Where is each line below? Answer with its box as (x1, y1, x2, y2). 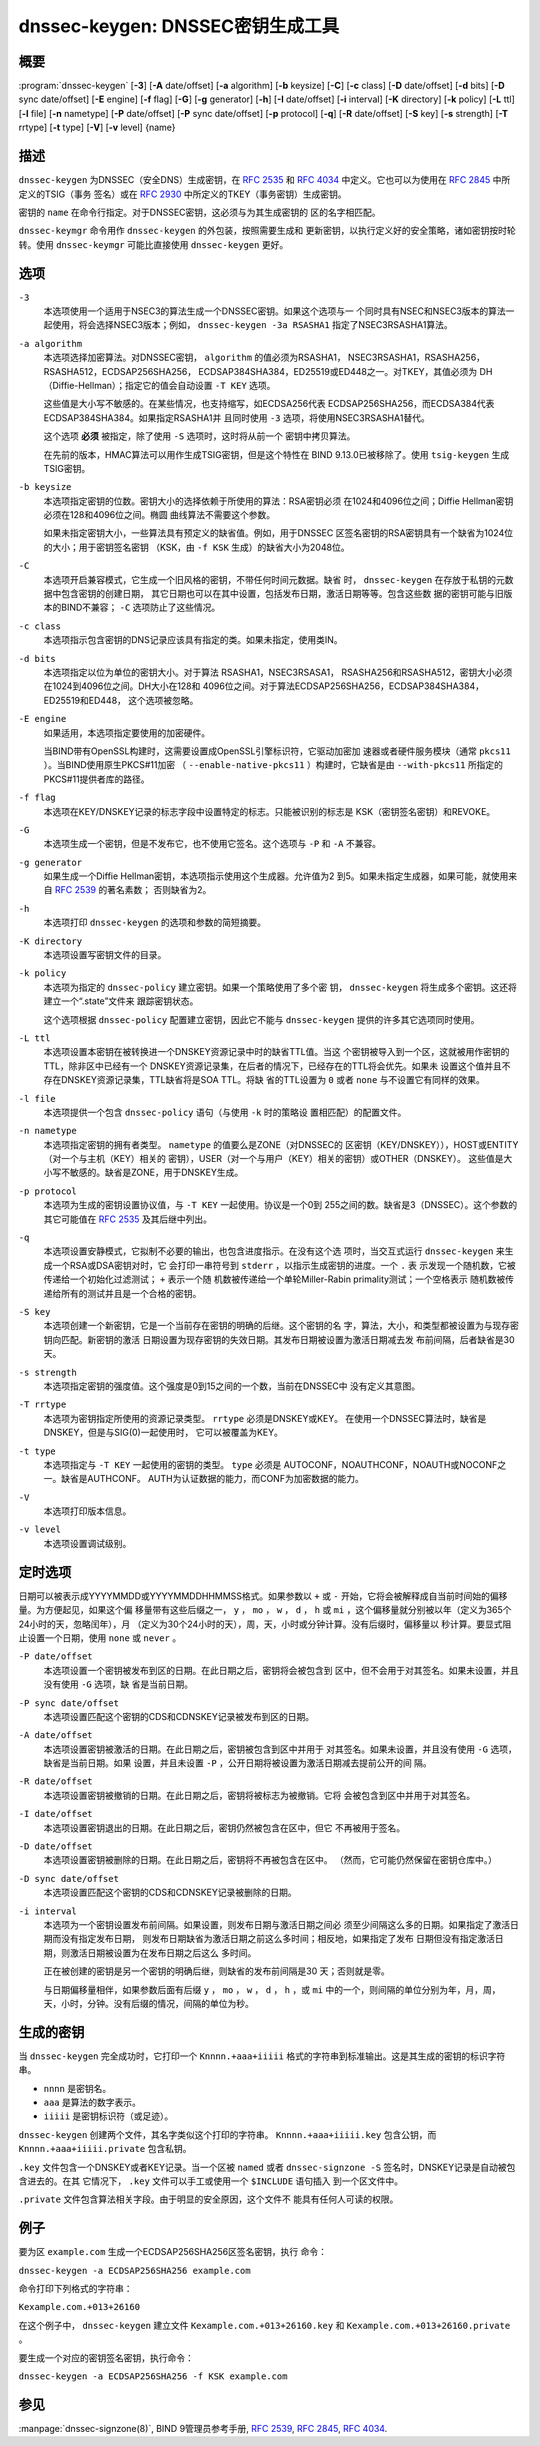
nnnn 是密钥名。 (43, 2082, 112, 2094)
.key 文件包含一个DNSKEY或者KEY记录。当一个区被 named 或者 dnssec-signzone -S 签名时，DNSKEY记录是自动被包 (18, 2161, 516, 2173)
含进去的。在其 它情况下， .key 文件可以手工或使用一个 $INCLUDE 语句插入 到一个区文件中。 (18, 2175, 404, 2187)
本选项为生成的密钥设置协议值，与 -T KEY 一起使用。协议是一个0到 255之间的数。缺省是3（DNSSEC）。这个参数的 (43, 1199, 518, 1211)
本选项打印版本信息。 (43, 1505, 132, 1517)
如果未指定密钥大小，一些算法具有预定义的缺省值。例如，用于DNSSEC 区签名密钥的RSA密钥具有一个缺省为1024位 (43, 527, 514, 539)
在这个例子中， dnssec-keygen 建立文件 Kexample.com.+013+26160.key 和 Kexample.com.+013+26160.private (18, 2319, 511, 2331)
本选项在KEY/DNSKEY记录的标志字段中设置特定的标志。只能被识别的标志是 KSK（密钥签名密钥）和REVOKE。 (43, 805, 496, 817)
